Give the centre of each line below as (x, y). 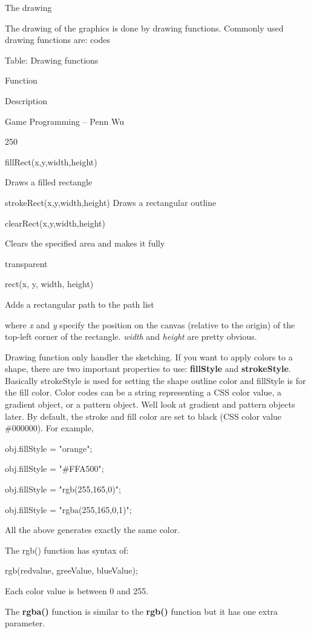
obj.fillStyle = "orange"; (49, 448)
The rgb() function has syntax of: (67, 550)
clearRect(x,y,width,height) (55, 223)
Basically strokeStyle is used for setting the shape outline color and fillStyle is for (155, 380)
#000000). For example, (49, 428)
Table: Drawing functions (52, 60)
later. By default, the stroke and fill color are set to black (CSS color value (143, 416)
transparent (26, 263)
